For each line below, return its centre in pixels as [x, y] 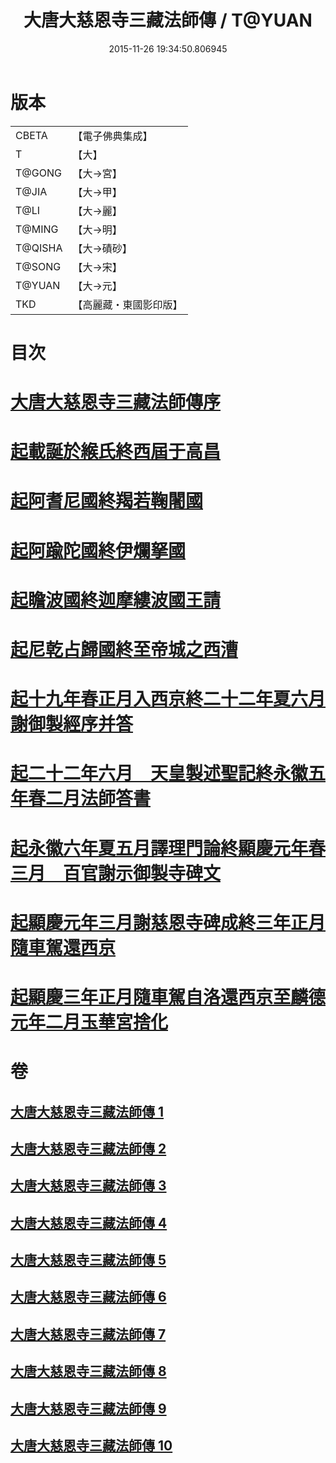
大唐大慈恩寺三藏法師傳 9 [88, 1408]
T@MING [37, 229]
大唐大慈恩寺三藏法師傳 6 [88, 1297]
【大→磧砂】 [102, 248]
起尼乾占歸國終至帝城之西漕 [124, 650]
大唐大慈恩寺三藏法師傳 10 [91, 1446]
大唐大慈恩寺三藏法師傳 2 [88, 1148]
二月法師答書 [98, 798]
